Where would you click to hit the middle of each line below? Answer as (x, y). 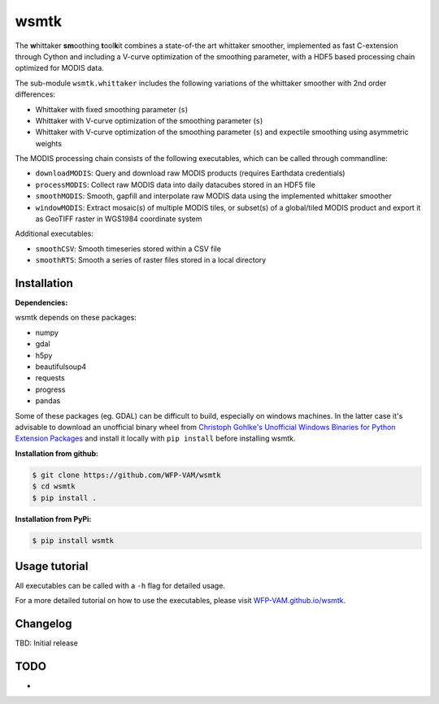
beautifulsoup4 (61, 367)
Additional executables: (54, 234)
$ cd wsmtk (54, 487)
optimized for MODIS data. (60, 68)
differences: (35, 94)
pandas (48, 401)
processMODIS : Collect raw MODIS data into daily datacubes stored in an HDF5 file (176, 185)
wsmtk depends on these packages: (76, 318)
